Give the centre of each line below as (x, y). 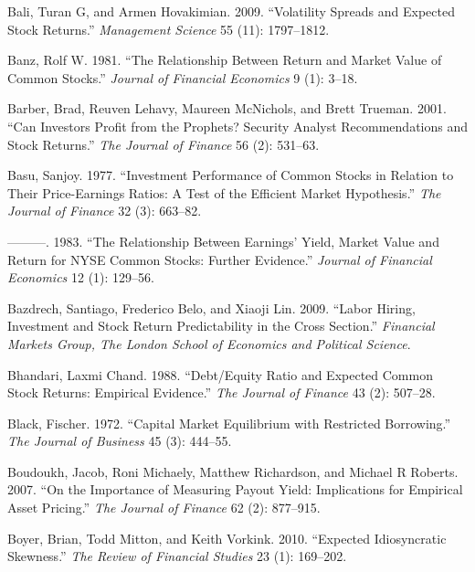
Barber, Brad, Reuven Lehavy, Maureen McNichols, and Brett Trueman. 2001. (227, 108)
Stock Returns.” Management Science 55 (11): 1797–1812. (169, 29)
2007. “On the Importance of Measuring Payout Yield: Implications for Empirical (235, 489)
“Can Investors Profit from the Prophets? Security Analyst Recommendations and (237, 126)
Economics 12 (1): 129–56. (81, 277)
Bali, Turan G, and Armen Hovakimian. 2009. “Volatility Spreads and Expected (231, 11)
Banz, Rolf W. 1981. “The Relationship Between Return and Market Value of (225, 60)
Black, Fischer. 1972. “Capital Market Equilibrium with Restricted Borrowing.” (229, 423)
